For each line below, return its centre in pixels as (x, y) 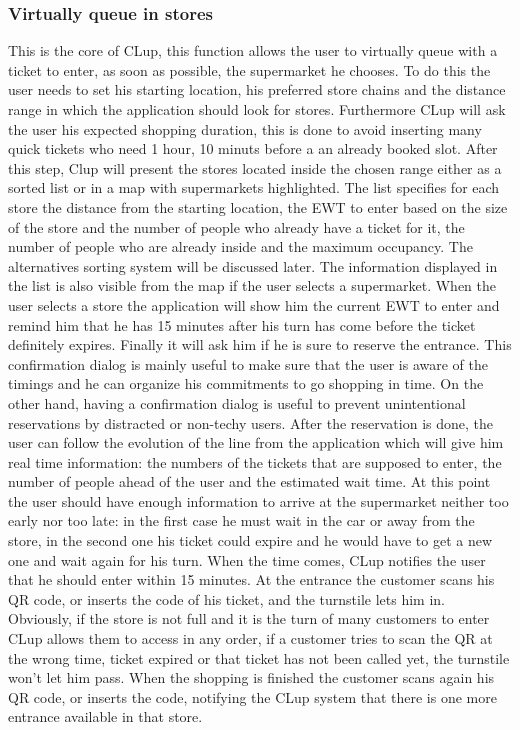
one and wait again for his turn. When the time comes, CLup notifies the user (247, 559)
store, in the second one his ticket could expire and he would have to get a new (250, 540)
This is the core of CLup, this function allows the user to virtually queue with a (253, 50)
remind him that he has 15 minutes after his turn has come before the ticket (242, 324)
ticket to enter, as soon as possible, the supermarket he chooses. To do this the (249, 69)
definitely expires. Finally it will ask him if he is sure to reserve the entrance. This (260, 344)
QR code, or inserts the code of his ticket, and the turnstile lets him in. (227, 598)
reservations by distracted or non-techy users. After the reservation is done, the (250, 422)
